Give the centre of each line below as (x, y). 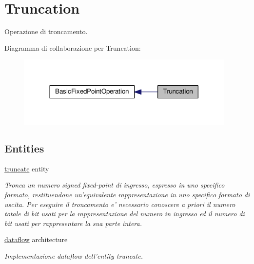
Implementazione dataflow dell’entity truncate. (74, 255)
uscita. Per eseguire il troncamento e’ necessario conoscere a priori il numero (120, 204)
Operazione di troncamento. (46, 31)
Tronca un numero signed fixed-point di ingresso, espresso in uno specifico (115, 185)
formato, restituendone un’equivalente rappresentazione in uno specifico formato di (127, 194)
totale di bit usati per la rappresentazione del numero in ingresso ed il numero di (125, 214)
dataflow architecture (36, 239)
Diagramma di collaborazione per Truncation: (73, 47)
